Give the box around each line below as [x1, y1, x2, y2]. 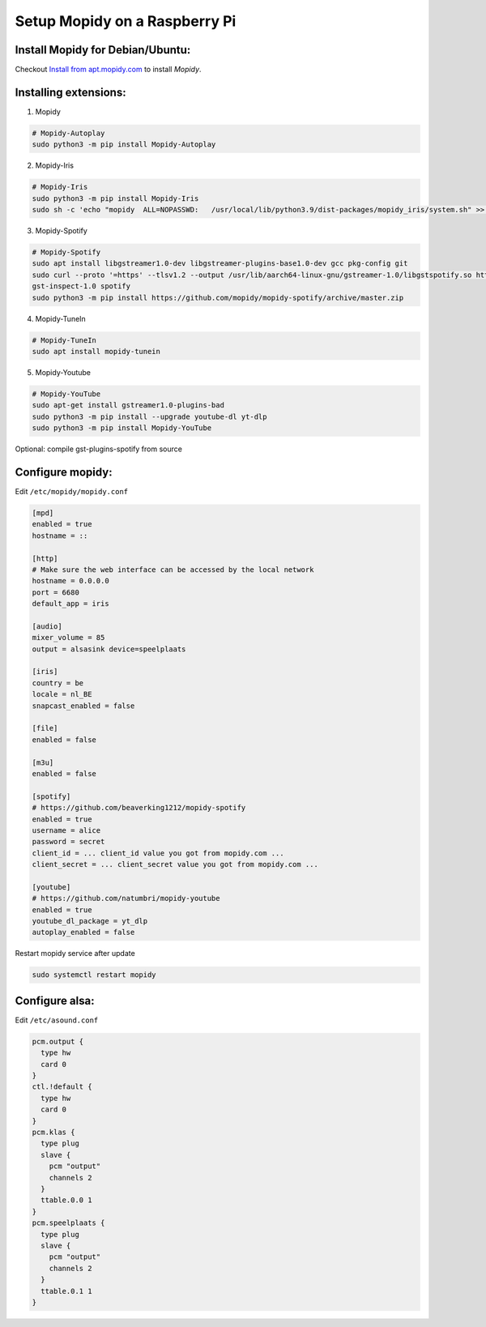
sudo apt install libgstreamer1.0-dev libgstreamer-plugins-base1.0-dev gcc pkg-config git [32, 259, 408, 268]
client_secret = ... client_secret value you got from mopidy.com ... [32, 860, 319, 869]
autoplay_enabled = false [32, 928, 135, 937]
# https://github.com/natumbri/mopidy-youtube [32, 894, 220, 903]
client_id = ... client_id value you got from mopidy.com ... [32, 848, 284, 858]
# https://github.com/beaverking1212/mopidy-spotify [32, 803, 246, 813]
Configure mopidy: [15, 465, 113, 479]
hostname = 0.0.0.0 [32, 576, 109, 586]
